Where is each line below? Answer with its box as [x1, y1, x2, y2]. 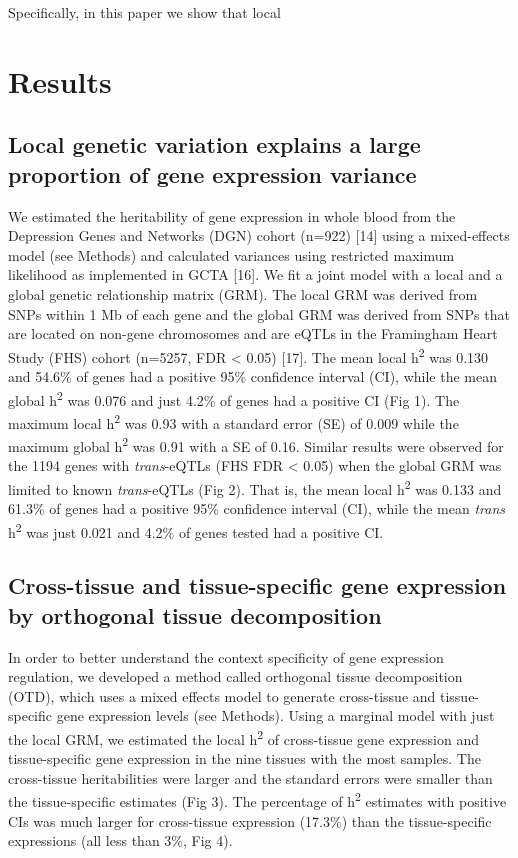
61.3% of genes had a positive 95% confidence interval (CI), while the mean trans [8, 498, 506, 519]
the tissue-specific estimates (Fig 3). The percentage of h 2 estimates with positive [8, 788, 507, 812]
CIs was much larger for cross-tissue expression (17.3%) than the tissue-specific [8, 810, 492, 831]
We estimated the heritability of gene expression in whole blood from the [8, 205, 456, 226]
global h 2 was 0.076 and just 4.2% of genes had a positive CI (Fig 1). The [8, 386, 460, 410]
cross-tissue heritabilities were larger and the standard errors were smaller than [8, 767, 493, 788]
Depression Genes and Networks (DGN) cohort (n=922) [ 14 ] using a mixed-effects [8, 225, 510, 246]
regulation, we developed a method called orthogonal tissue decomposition [8, 666, 463, 687]
